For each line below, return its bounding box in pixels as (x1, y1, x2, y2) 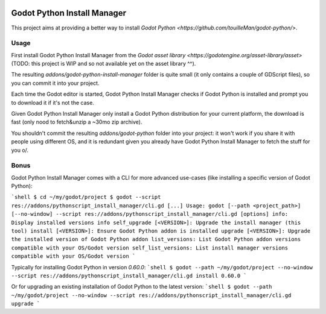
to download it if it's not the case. (11, 99, 95, 106)
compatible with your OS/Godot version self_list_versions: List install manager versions (11, 244, 289, 251)
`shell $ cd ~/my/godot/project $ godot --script (11, 193, 161, 201)
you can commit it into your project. (11, 79, 100, 87)
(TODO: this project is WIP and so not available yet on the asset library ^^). (11, 60, 196, 68)
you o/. (11, 146, 29, 154)
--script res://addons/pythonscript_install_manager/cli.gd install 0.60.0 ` (11, 272, 247, 279)
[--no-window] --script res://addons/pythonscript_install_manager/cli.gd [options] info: (11, 211, 289, 218)
